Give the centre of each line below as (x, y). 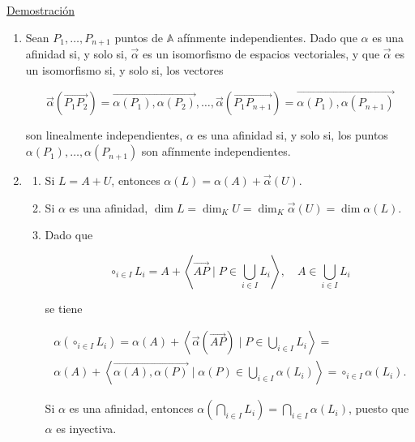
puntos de (139, 37)
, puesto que (379, 408)
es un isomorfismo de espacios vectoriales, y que (261, 54)
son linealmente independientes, (104, 135)
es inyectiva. (86, 429)
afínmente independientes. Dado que (267, 37)
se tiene (64, 308)
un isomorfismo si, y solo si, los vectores (124, 69)
